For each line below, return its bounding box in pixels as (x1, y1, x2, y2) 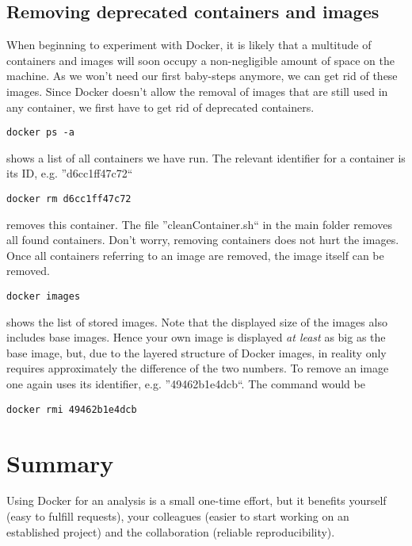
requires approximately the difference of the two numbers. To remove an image (6, 360, 389, 376)
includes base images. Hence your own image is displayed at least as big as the (6, 329, 386, 346)
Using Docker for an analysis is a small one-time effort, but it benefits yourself (6, 492, 387, 509)
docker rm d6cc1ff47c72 (6, 193, 132, 205)
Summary (6, 446, 114, 479)
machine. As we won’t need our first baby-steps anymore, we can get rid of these (6, 67, 398, 84)
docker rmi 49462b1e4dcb (6, 403, 137, 415)
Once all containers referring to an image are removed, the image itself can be (6, 246, 384, 263)
